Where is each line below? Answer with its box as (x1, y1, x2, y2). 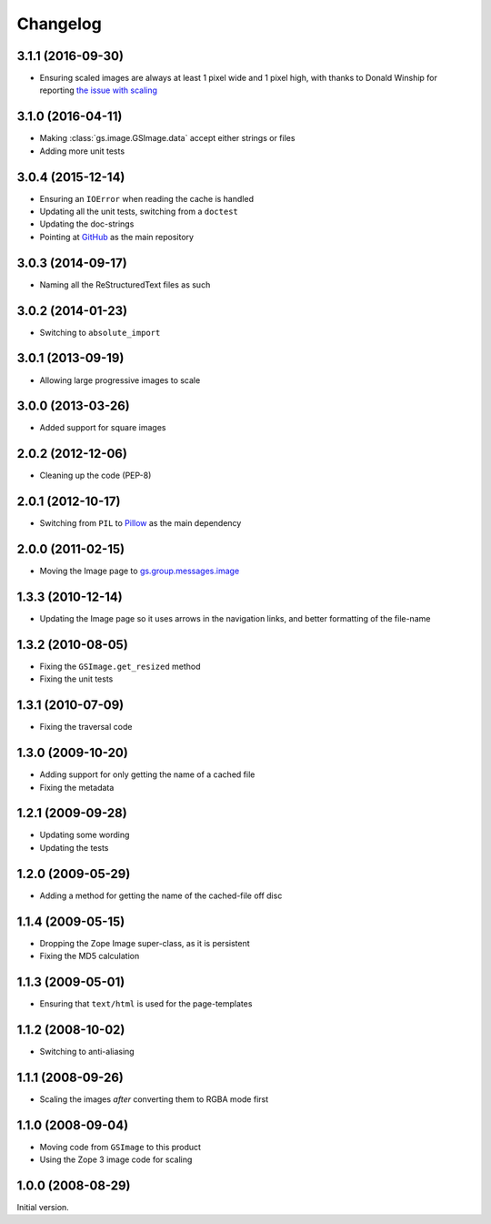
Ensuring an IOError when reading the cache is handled (39, 193, 255, 204)
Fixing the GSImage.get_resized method (39, 661, 201, 672)
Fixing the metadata (39, 782, 115, 793)
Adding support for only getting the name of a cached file (39, 769, 256, 780)
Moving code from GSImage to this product (39, 1141, 202, 1152)
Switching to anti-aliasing (39, 1046, 135, 1057)
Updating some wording (39, 829, 130, 841)
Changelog (16, 14, 102, 34)
